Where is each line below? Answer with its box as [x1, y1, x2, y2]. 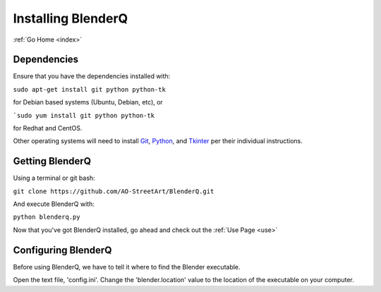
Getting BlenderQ [13, 155, 92, 167]
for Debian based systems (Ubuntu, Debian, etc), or [13, 98, 164, 107]
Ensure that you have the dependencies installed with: [13, 72, 171, 80]
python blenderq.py [13, 213, 80, 221]
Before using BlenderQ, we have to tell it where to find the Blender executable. [13, 262, 241, 271]
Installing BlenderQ [13, 11, 128, 26]
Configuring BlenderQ [13, 244, 112, 256]
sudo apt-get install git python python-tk [13, 85, 166, 93]
